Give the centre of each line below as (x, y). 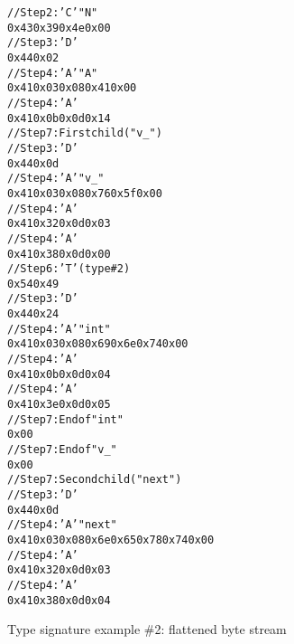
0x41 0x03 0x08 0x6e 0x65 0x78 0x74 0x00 (111, 540)
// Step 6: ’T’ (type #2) (69, 269)
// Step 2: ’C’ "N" (53, 13)
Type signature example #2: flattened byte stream (147, 629)
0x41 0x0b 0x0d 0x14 (59, 118)
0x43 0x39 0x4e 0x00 (59, 28)
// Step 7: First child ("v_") (85, 133)
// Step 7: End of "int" (65, 419)
